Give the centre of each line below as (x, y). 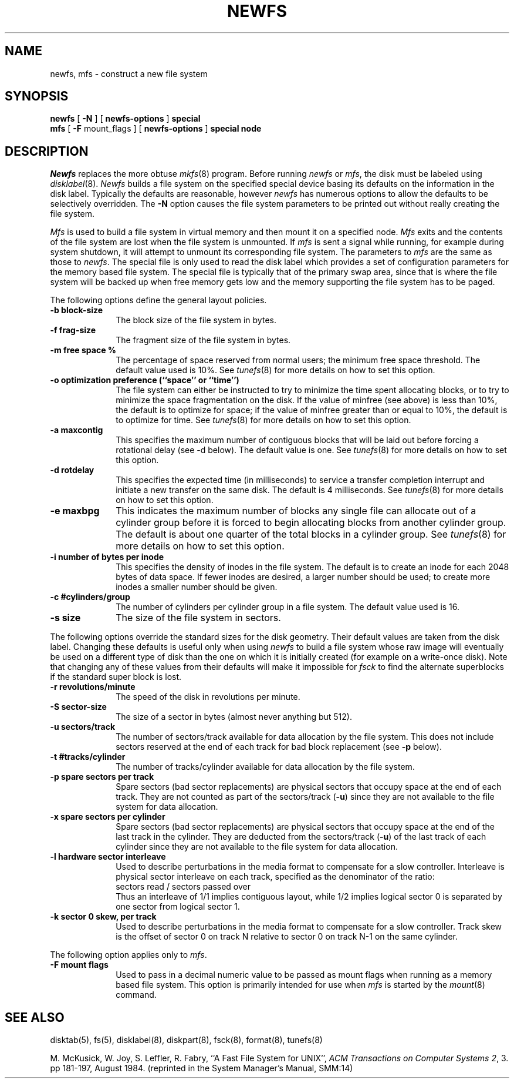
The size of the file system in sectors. (198, 618)
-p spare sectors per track (102, 777)
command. (136, 995)
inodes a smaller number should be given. (197, 587)
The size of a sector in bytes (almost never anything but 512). (234, 717)
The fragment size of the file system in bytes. (203, 340)
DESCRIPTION (47, 151)
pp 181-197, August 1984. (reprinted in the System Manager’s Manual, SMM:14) (202, 1068)
